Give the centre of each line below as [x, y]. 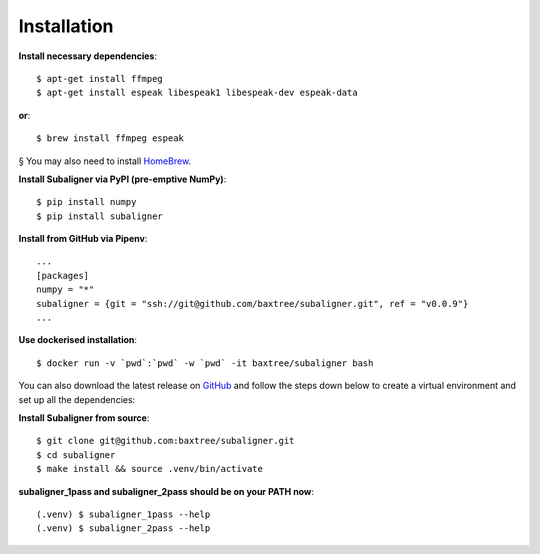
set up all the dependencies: [77, 399]
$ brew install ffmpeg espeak [110, 138]
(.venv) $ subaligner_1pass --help [123, 514]
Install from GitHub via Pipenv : [83, 239]
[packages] [63, 275]
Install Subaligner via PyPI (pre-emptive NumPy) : [122, 179]
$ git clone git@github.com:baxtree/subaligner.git [165, 441]
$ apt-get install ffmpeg [100, 78]
